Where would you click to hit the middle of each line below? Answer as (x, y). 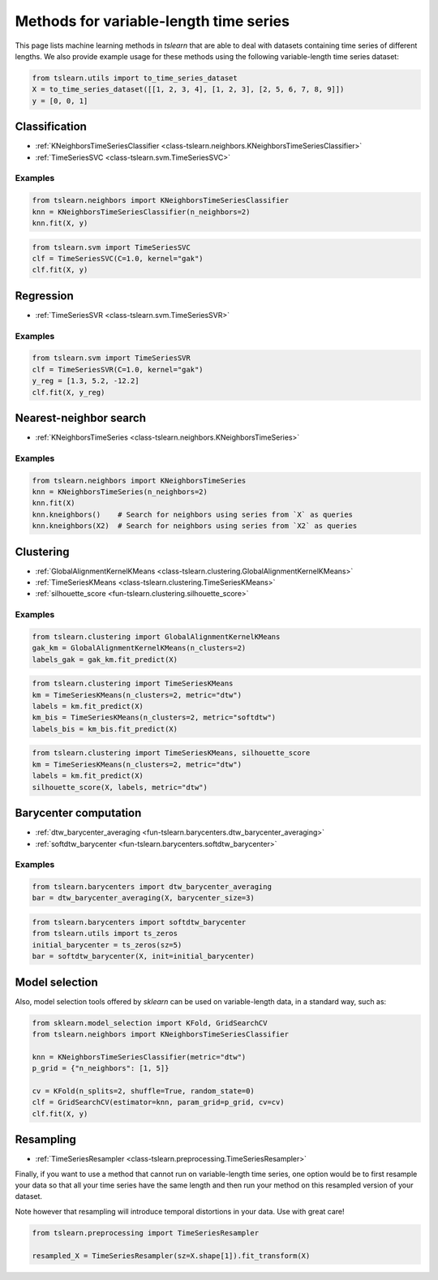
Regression (45, 296)
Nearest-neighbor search (80, 418)
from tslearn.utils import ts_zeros (105, 934)
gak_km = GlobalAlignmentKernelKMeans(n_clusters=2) (139, 648)
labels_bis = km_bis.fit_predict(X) (105, 729)
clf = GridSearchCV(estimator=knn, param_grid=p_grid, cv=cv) (158, 1102)
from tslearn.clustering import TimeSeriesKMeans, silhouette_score (171, 753)
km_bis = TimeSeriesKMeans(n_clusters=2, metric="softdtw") (154, 717)
